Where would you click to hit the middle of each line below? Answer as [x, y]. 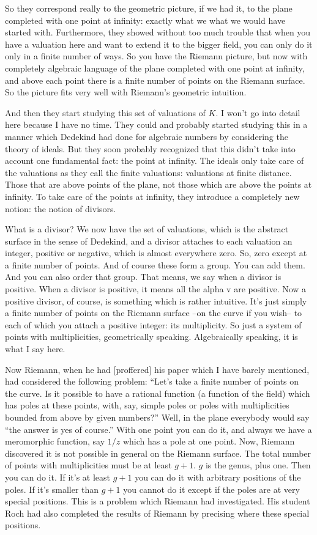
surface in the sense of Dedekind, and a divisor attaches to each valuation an [149, 241]
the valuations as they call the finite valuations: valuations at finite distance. [148, 172]
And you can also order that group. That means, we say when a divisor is [143, 277]
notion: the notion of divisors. [61, 208]
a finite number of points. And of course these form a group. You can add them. [155, 264]
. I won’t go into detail [258, 112]
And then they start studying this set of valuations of [105, 112]
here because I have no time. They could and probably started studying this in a [156, 124]
